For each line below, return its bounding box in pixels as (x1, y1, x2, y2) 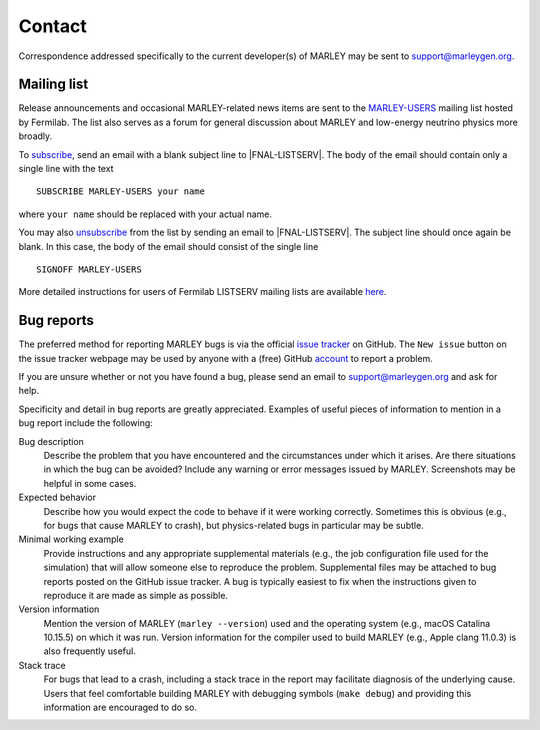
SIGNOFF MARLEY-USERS (36, 263, 142, 275)
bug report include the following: (18, 417, 154, 429)
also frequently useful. (43, 645, 137, 657)
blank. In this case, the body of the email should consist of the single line (18, 240, 319, 252)
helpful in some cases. (43, 477, 137, 489)
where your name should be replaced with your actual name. (18, 208, 273, 220)
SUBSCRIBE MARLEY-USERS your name (36, 186, 205, 197)
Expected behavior (18, 491, 97, 504)
